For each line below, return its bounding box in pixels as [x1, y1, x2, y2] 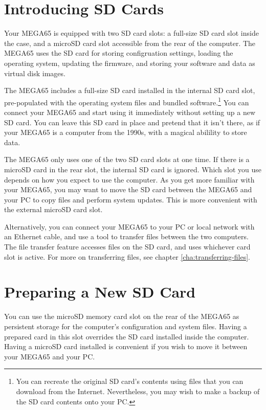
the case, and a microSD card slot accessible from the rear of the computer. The [4, 37, 256, 48]
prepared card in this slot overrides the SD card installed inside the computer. [4, 331, 249, 341]
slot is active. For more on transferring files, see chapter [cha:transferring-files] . [4, 251, 250, 262]
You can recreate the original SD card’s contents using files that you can [16, 376, 243, 386]
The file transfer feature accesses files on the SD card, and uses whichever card [4, 241, 251, 252]
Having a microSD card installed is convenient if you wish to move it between [4, 341, 248, 352]
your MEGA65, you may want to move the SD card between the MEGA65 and [4, 184, 252, 195]
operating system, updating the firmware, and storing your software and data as [4, 57, 255, 68]
